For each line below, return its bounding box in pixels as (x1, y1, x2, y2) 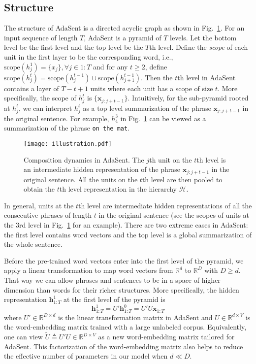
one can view (4, 331, 43, 342)
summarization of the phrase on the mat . (4, 123, 130, 133)
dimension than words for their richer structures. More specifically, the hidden (4, 284, 239, 295)
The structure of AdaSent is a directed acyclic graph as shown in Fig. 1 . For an (4, 23, 245, 33)
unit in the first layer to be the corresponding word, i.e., (4, 51, 173, 62)
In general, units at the (4, 200, 74, 210)
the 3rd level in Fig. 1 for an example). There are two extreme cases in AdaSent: (4, 219, 248, 230)
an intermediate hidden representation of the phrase (24, 164, 181, 174)
